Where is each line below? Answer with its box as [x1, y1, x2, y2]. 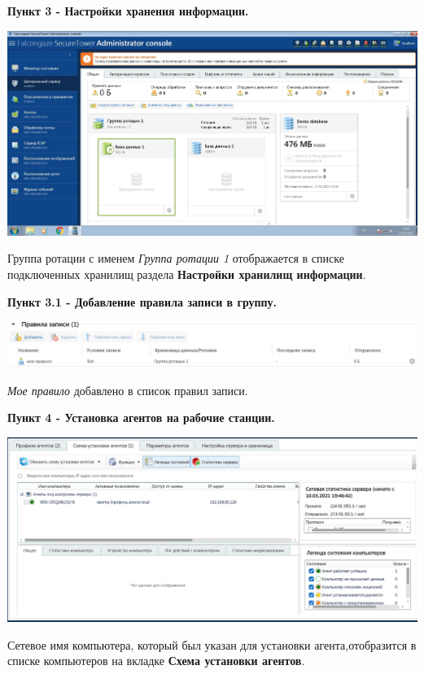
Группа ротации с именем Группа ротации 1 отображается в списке [7, 250, 344, 267]
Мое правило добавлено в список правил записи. [7, 381, 248, 398]
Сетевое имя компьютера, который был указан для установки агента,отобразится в [7, 636, 417, 653]
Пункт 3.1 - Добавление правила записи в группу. [7, 293, 278, 310]
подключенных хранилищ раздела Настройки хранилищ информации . [7, 266, 366, 283]
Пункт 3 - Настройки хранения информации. [7, 2, 249, 19]
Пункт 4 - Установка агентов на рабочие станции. [7, 409, 275, 426]
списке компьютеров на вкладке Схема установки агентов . [7, 652, 305, 669]
